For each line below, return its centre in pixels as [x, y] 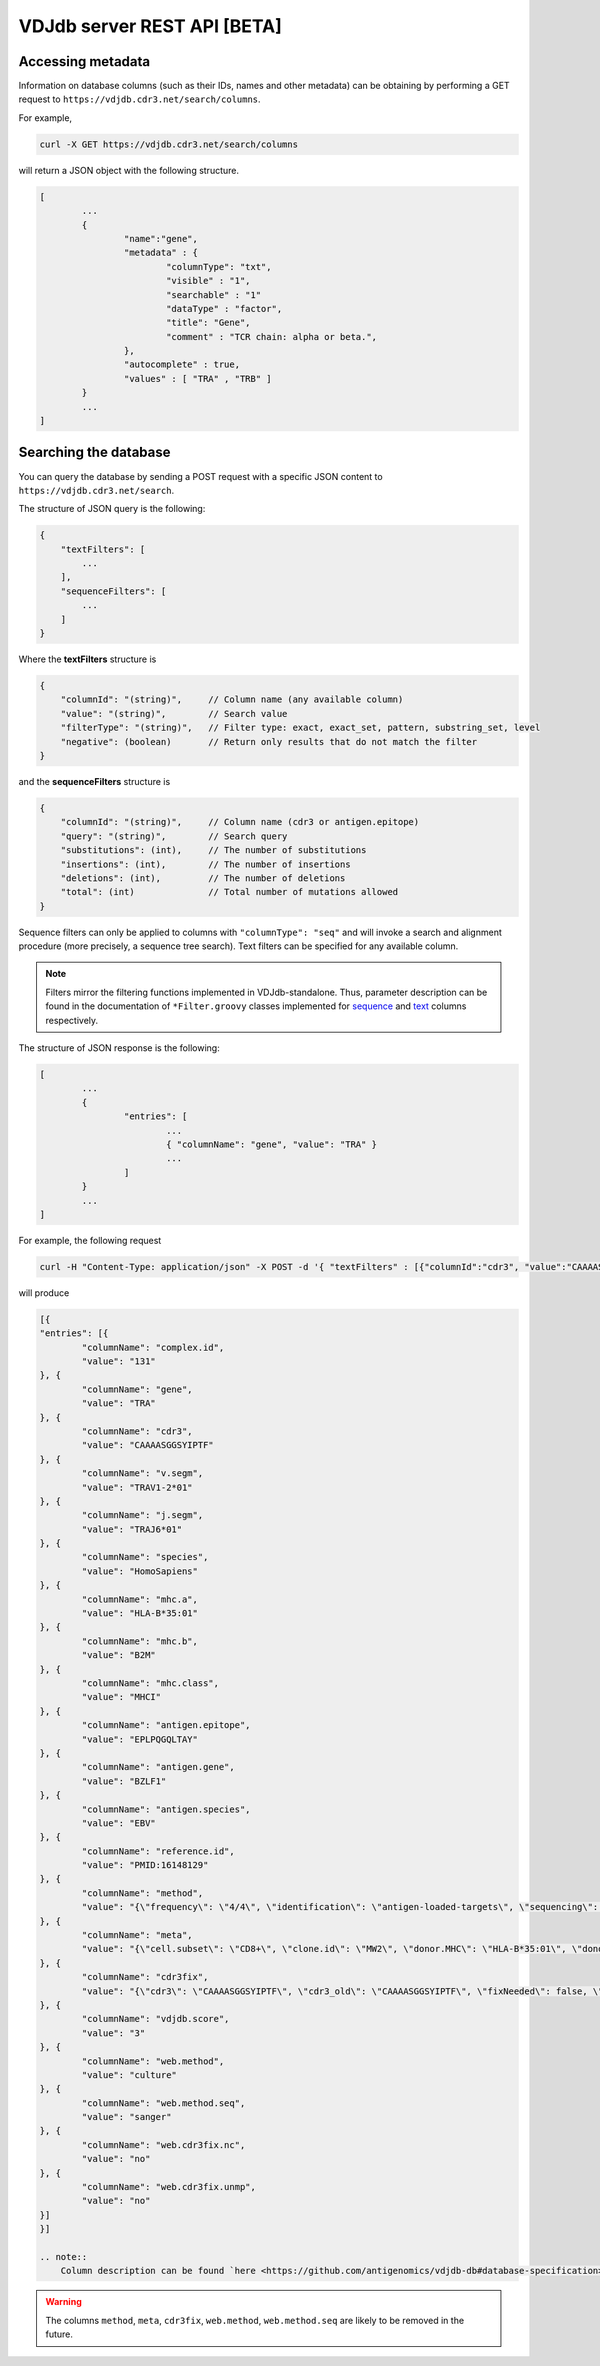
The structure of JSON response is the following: [119, 1048]
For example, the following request [90, 1240]
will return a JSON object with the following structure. [129, 170]
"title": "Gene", [208, 323]
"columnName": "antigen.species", [166, 1809]
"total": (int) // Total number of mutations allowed [229, 892]
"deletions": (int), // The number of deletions [203, 878]
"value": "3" [113, 2033]
